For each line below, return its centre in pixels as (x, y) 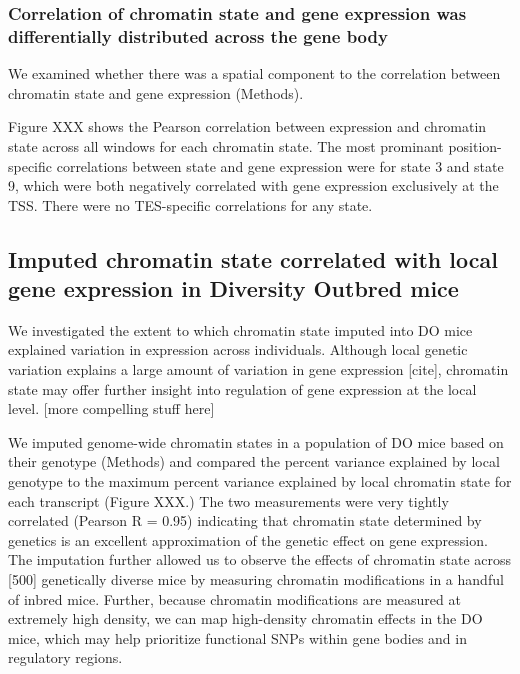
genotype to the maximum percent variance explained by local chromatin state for (260, 481)
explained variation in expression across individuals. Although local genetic (238, 349)
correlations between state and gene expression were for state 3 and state (280, 165)
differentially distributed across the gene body (198, 35)
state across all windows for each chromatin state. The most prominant (226, 145)
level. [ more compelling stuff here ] (111, 408)
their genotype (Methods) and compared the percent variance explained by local (254, 461)
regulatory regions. (65, 657)
